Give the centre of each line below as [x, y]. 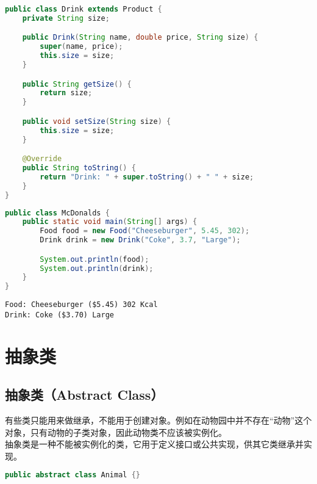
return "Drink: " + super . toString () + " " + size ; [147, 177]
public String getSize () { [77, 84]
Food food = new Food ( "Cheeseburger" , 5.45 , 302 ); [145, 231]
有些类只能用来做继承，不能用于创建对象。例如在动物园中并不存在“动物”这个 [158, 420]
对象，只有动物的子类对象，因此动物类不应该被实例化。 [116, 432]
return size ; [66, 93]
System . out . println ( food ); [94, 259]
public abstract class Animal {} [73, 475]
